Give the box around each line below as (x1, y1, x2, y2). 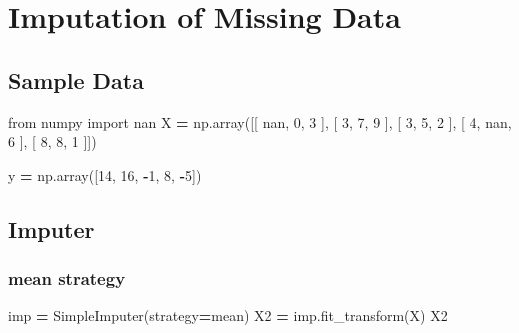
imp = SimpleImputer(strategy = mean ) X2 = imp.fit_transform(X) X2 (8, 305, 448, 326)
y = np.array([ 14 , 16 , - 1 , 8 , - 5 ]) (8, 164, 202, 185)
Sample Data (8, 64, 144, 95)
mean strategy (8, 266, 126, 291)
